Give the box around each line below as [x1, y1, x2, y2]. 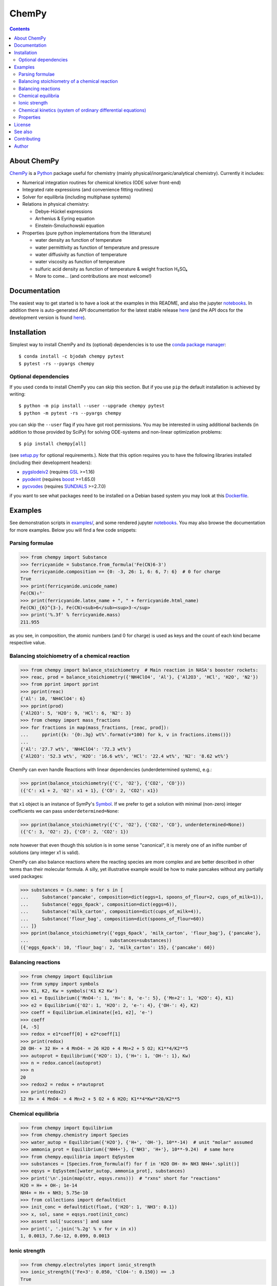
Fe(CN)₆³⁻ [20, 591, 45, 596]
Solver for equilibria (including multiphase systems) [22, 193, 131, 200]
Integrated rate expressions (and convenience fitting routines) [22, 187, 153, 193]
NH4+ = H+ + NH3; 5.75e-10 [20, 1190, 88, 1195]
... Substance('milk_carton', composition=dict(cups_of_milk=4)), [20, 908, 202, 915]
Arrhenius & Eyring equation [35, 216, 95, 222]
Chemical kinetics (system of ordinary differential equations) [18, 107, 146, 113]
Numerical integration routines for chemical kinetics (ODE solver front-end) [22, 180, 182, 186]
